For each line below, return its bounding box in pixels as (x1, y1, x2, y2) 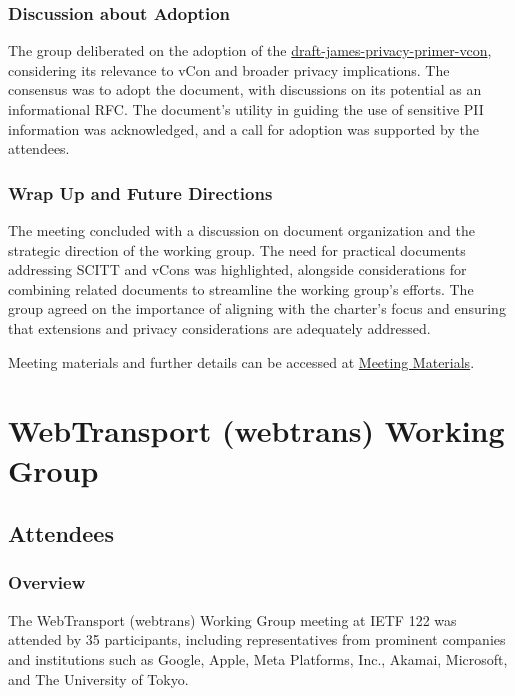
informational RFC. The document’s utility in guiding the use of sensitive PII (8, 99, 484, 119)
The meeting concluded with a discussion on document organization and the (8, 220, 475, 240)
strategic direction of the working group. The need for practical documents (8, 239, 466, 260)
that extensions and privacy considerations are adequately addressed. (8, 317, 431, 338)
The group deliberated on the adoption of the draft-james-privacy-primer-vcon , (8, 40, 492, 61)
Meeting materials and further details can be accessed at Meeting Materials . (8, 351, 475, 372)
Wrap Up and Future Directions (8, 180, 273, 205)
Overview (8, 570, 86, 595)
